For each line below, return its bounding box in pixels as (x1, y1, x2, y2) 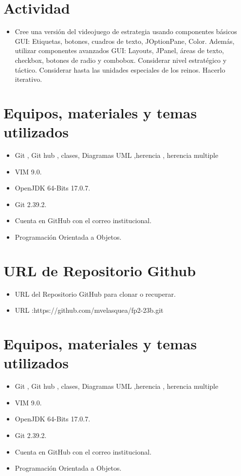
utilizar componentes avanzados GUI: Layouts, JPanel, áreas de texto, (15, 45, 224, 56)
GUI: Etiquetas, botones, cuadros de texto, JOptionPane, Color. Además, (15, 36, 235, 46)
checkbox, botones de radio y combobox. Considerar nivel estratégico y (15, 55, 227, 65)
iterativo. (15, 74, 42, 84)
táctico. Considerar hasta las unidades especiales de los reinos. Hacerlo (15, 64, 225, 75)
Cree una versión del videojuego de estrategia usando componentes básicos (15, 26, 237, 37)
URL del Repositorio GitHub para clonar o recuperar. (15, 288, 176, 299)
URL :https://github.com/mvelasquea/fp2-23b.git (15, 305, 164, 315)
